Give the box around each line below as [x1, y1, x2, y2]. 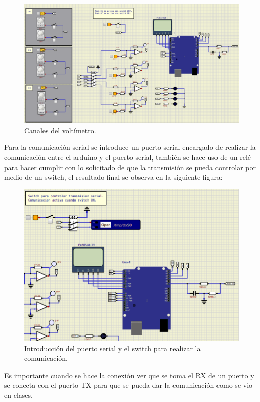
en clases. [4, 390, 33, 400]
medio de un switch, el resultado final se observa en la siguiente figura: [4, 172, 223, 182]
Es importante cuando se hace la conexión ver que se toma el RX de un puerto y [4, 370, 254, 380]
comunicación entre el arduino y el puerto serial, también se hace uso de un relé [4, 151, 251, 162]
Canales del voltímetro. [24, 125, 96, 135]
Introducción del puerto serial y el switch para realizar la [24, 343, 201, 353]
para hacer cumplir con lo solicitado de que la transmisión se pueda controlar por [4, 162, 256, 172]
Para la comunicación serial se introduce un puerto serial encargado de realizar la [4, 142, 256, 152]
